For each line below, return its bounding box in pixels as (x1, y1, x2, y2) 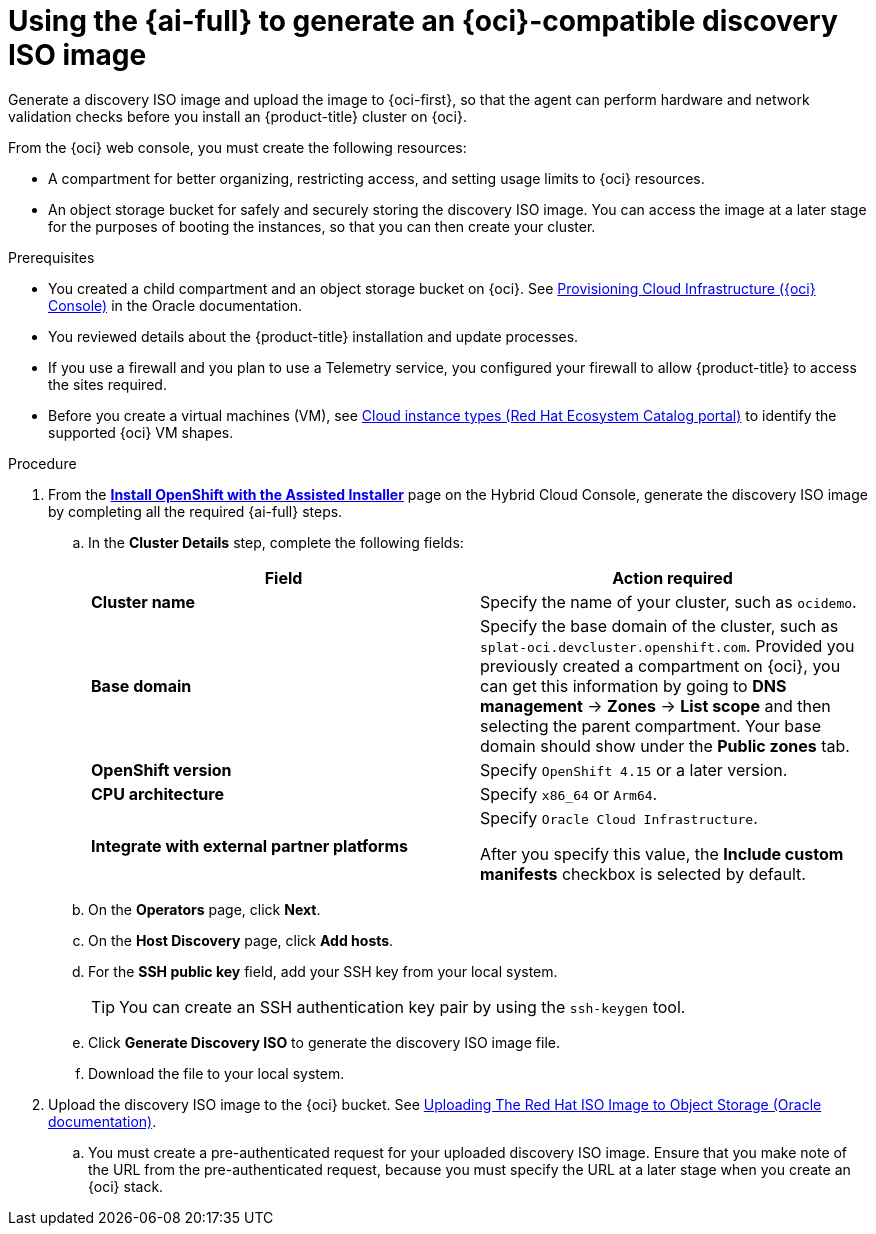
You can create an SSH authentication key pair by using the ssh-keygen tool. (119, 996, 686, 1017)
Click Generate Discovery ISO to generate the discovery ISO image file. (88, 1033, 560, 1051)
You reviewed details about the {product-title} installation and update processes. (48, 327, 579, 345)
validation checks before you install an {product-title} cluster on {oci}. (8, 107, 467, 125)
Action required (612, 567, 733, 588)
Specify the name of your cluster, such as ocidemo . (480, 591, 857, 612)
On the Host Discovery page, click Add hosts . (88, 931, 394, 949)
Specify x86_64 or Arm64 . (480, 783, 658, 804)
